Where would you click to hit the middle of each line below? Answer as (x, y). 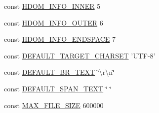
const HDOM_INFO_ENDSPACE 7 (60, 39)
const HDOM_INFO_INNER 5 (52, 6)
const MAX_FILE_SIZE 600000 (54, 105)
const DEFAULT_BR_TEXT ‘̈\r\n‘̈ (59, 72)
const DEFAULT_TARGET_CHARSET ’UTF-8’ (80, 55)
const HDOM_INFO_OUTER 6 (54, 22)
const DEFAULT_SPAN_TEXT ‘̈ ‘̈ (58, 88)
